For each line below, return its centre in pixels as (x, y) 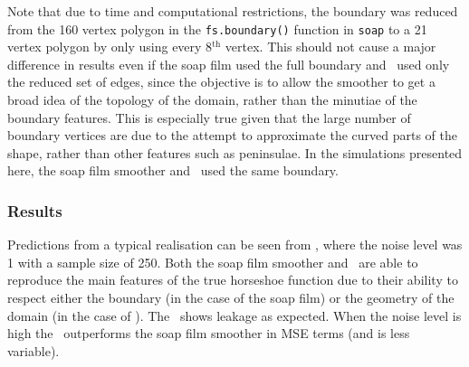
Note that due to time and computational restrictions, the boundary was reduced (233, 11)
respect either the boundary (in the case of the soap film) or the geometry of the (231, 297)
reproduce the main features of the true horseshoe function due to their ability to (233, 280)
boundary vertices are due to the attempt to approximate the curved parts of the (232, 135)
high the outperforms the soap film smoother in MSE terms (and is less (209, 333)
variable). (33, 350)
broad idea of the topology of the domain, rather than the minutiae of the (212, 100)
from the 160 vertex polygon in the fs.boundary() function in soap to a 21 (217, 28)
